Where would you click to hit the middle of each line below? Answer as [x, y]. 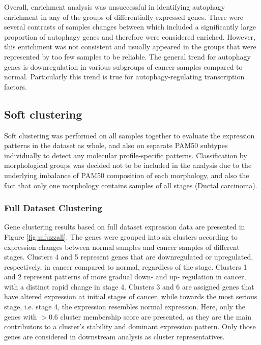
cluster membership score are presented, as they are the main [156, 316]
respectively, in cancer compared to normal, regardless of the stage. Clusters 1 [126, 266]
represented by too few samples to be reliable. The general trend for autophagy [128, 56]
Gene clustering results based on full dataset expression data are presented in [125, 227]
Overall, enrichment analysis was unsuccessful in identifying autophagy [115, 7]
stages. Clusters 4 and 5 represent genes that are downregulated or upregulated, [129, 257]
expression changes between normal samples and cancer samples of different [122, 247]
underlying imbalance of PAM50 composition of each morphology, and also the [127, 175]
